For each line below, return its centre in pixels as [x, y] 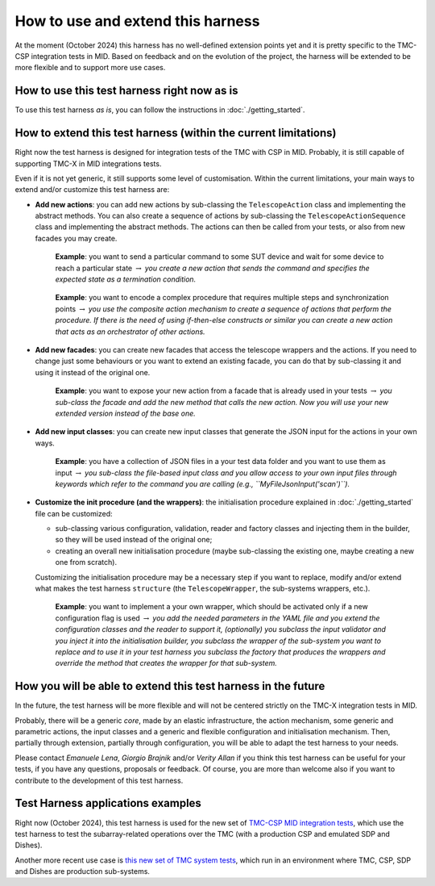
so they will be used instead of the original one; [134, 540]
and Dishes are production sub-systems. [83, 871]
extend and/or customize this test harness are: [92, 190]
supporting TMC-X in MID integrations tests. [88, 163]
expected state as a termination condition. [126, 279]
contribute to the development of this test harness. [99, 780]
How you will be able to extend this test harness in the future [170, 686]
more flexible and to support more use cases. [90, 68]
